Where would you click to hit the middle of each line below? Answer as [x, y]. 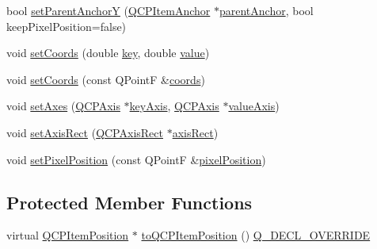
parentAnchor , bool [266, 10]
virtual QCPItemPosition [68, 235]
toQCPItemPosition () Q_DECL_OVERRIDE [256, 235]
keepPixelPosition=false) [67, 26]
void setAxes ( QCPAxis [63, 106]
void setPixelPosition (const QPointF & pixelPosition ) [136, 159]
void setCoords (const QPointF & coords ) [106, 79]
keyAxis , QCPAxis [174, 106]
